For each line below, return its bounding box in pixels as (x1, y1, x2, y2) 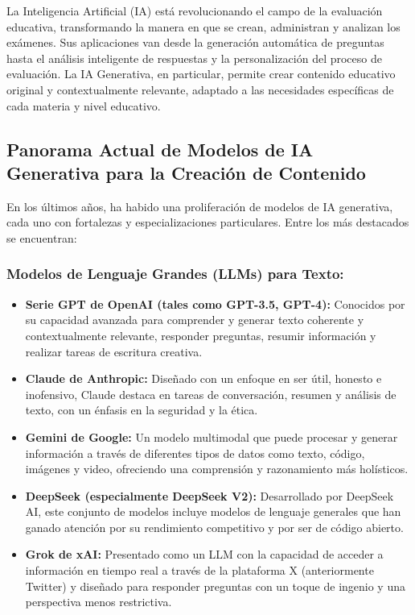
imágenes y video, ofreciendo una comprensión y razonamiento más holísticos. (25, 460, 409, 477)
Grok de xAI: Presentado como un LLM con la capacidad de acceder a (25, 546, 384, 563)
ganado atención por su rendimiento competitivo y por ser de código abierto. (25, 518, 404, 535)
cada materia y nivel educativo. (6, 97, 161, 114)
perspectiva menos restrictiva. (25, 593, 172, 610)
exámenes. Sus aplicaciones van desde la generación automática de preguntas (6, 34, 384, 51)
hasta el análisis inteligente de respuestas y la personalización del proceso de (6, 49, 382, 66)
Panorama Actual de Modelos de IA (6, 136, 314, 161)
